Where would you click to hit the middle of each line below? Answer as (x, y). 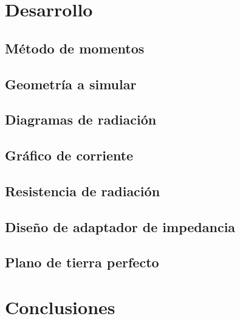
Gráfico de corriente (69, 155)
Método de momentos (75, 48)
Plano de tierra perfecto (82, 262)
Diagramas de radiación (81, 119)
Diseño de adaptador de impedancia (120, 226)
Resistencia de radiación (83, 190)
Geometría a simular (71, 84)
